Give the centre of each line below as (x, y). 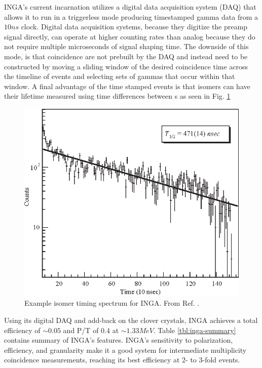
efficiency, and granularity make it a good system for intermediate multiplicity (125, 350)
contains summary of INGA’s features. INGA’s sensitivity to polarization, (119, 340)
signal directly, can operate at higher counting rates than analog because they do (130, 36)
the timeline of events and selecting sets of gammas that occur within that (120, 76)
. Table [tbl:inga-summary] (195, 330)
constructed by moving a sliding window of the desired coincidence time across (126, 66)
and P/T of (81, 330)
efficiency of (22, 330)
